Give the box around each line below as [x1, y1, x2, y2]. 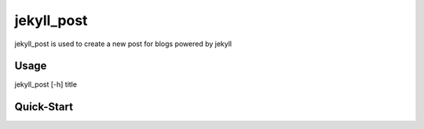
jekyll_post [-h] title [14, 80, 78, 89]
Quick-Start [14, 100, 74, 113]
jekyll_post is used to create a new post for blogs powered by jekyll [14, 39, 232, 48]
